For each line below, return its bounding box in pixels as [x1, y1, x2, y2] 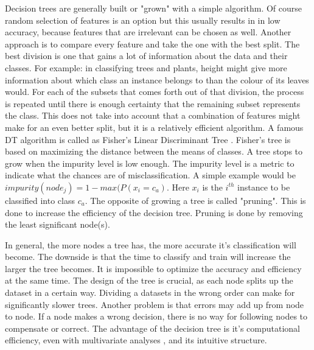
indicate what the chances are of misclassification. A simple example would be [5, 169, 296, 181]
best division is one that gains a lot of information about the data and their [5, 49, 288, 62]
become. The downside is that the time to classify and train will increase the [5, 250, 291, 263]
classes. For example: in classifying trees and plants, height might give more [5, 61, 287, 74]
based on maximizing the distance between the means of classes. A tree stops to [5, 145, 303, 158]
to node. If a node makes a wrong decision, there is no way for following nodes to [5, 310, 308, 323]
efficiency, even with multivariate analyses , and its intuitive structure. [5, 334, 267, 346]
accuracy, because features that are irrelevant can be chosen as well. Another [5, 26, 291, 38]
